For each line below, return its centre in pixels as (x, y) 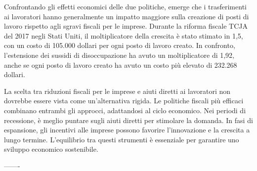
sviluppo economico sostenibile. (51, 149)
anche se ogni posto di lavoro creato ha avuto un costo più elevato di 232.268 (121, 64)
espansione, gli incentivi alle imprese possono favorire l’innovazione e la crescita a (127, 130)
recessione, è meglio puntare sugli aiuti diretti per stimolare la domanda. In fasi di (128, 120)
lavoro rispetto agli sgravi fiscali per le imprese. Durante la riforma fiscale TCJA (126, 26)
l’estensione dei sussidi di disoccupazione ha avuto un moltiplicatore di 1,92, (119, 55)
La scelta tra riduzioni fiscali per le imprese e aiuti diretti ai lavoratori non (117, 91)
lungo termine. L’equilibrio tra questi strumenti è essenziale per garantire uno (122, 139)
